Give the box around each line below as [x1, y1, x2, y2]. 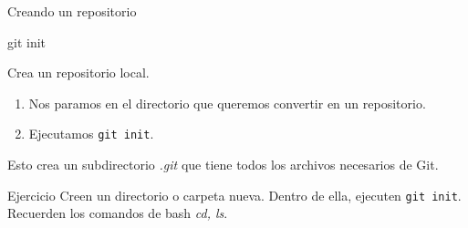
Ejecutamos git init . [28, 124, 154, 143]
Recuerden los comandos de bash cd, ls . [7, 203, 228, 223]
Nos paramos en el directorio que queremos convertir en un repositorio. [28, 93, 426, 112]
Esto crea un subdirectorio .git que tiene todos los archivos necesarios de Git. [7, 155, 439, 174]
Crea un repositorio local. [7, 63, 150, 82]
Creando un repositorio [7, 2, 137, 20]
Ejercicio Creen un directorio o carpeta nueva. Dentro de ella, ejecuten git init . [7, 185, 462, 204]
